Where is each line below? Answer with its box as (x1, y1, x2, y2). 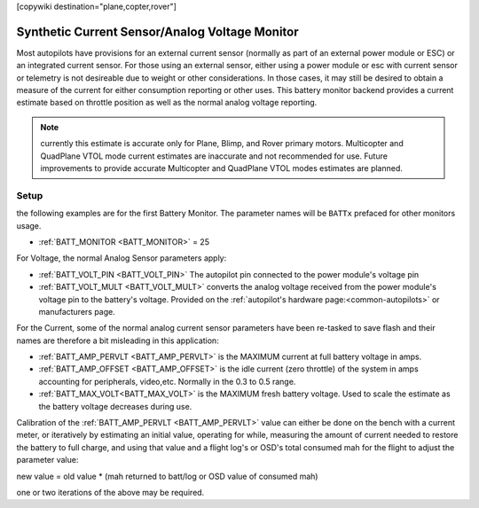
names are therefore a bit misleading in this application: (16, 335, 219, 346)
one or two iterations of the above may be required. (16, 487, 205, 497)
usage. (16, 220, 42, 231)
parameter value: (16, 455, 79, 465)
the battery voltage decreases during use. (38, 401, 192, 411)
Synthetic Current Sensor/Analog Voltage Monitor (16, 24, 299, 39)
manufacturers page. (38, 306, 115, 317)
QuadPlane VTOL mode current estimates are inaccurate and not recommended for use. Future (40, 151, 388, 161)
